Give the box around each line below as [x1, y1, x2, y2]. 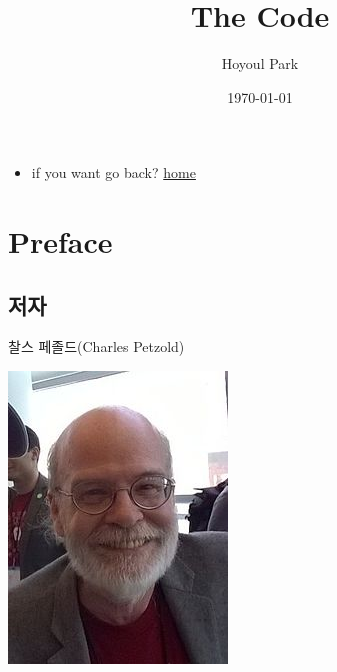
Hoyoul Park [221, 53, 299, 74]
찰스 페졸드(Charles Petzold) [8, 336, 185, 357]
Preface [8, 221, 113, 262]
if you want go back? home [31, 162, 196, 183]
